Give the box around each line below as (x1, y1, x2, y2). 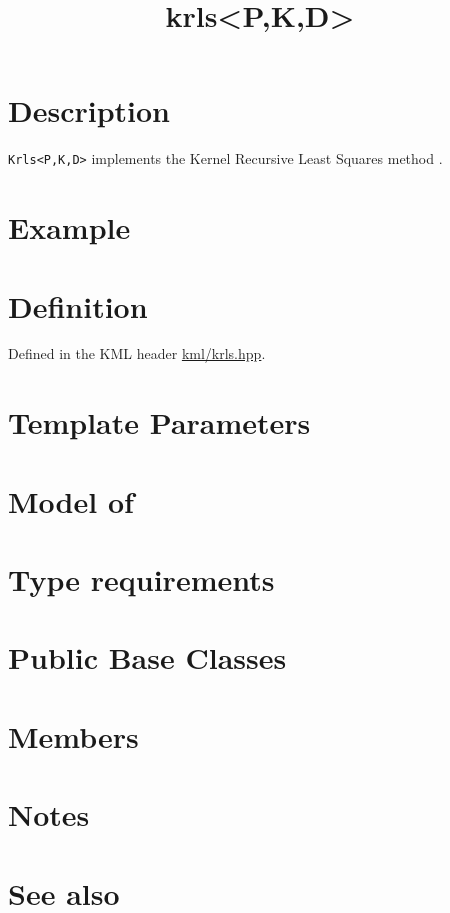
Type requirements (8, 559, 275, 599)
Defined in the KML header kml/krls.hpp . (8, 343, 266, 364)
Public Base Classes (8, 637, 287, 678)
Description (8, 90, 171, 131)
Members (8, 715, 139, 756)
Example (8, 207, 131, 248)
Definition (8, 285, 148, 326)
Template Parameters (8, 402, 311, 443)
